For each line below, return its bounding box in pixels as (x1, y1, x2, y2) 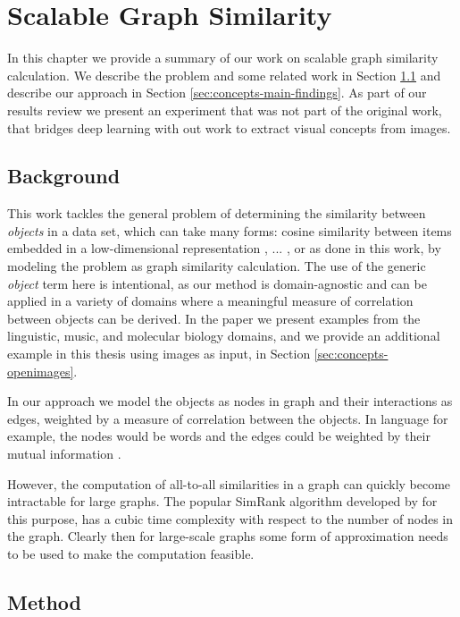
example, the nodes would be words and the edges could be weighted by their (7, 427, 431, 445)
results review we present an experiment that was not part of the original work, (7, 100, 442, 119)
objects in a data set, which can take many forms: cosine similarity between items (7, 221, 452, 240)
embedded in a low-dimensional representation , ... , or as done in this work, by (7, 239, 441, 258)
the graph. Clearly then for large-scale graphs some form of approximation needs (7, 527, 448, 545)
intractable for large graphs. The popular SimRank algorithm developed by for (7, 492, 438, 511)
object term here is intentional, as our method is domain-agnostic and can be (7, 274, 427, 292)
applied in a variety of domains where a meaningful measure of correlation (7, 292, 414, 310)
